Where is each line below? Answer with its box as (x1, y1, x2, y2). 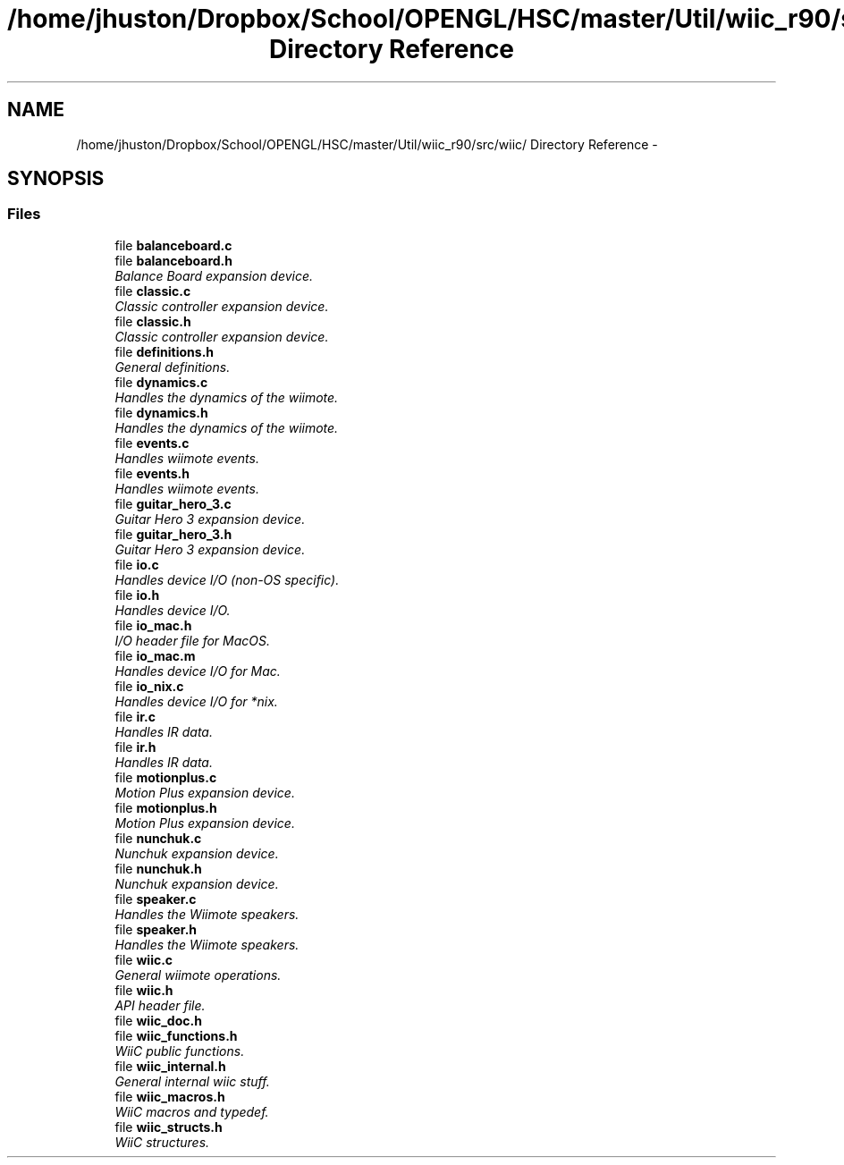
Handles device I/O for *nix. (114, 693, 278, 709)
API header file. (114, 997, 206, 1013)
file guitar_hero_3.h (114, 526, 232, 542)
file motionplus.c (114, 769, 217, 785)
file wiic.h (114, 982, 173, 998)
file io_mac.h (114, 617, 192, 633)
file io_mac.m (114, 647, 196, 663)
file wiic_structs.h (114, 1119, 223, 1135)
